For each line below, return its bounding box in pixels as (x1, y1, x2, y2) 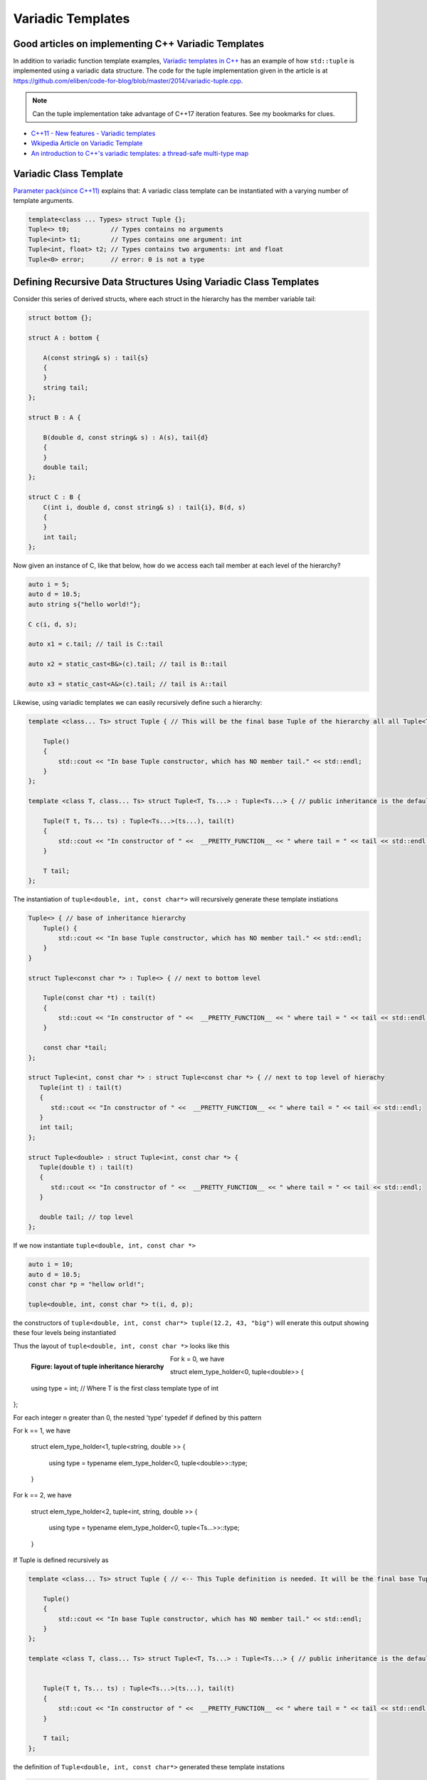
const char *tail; (43, 1044, 107, 1052)
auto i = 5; (28, 580, 70, 589)
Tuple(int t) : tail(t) (39, 1083, 122, 1091)
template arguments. (13, 197, 74, 205)
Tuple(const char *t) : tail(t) (43, 994, 157, 1002)
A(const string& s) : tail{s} (43, 353, 149, 362)
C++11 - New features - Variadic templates (31, 129, 156, 138)
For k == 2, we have (13, 1491, 72, 1499)
